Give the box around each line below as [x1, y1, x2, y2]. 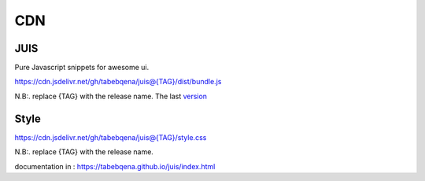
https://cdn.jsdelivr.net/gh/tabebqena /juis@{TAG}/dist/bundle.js [14, 77, 222, 87]
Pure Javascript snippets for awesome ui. [14, 63, 150, 72]
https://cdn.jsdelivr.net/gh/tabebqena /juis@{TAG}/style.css [14, 132, 207, 142]
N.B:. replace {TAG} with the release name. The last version [14, 91, 208, 101]
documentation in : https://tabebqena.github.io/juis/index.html [14, 161, 216, 171]
